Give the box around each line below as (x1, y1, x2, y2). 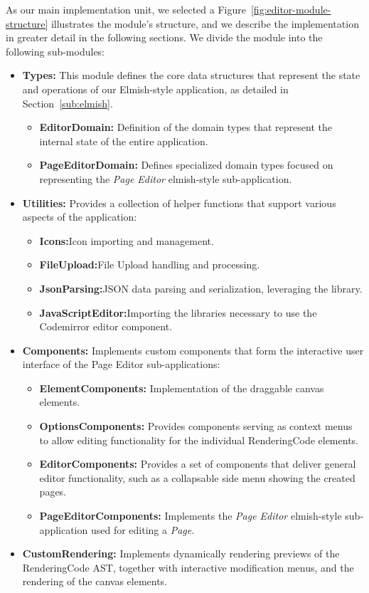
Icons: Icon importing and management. (39, 233, 214, 248)
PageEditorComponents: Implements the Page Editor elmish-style (39, 508, 342, 523)
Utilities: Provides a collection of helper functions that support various (22, 195, 336, 210)
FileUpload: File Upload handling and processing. (39, 257, 260, 272)
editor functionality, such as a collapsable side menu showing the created (39, 470, 355, 485)
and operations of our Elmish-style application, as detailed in (22, 81, 289, 96)
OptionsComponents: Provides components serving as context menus (39, 419, 353, 434)
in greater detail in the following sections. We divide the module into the (6, 30, 323, 45)
